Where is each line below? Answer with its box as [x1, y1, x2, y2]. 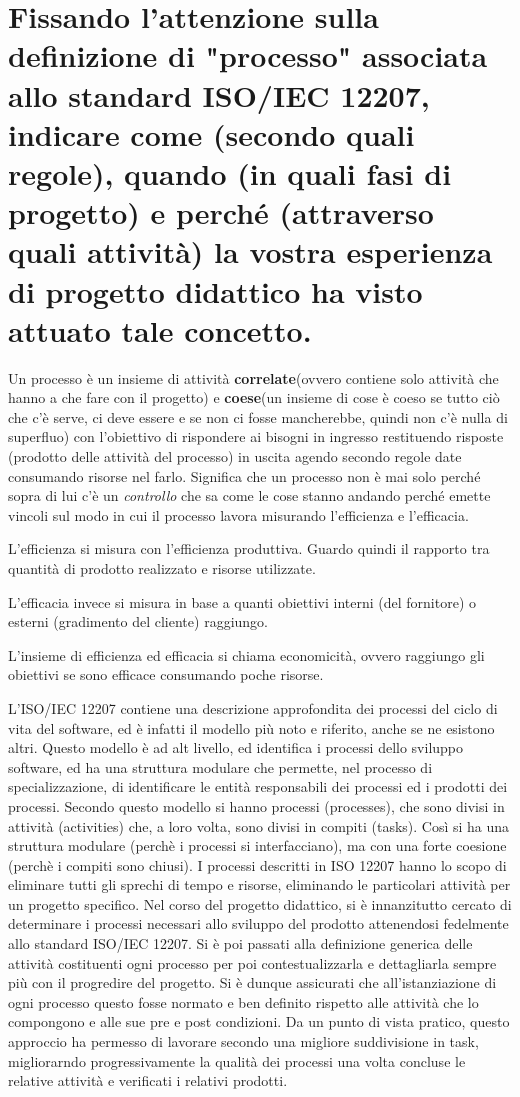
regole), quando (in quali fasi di [8, 152, 452, 193]
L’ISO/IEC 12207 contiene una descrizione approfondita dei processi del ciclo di [8, 697, 498, 718]
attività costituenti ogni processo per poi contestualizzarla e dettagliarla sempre [8, 952, 497, 973]
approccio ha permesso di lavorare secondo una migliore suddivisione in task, [8, 1031, 479, 1052]
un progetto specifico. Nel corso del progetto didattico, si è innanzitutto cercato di [8, 893, 512, 914]
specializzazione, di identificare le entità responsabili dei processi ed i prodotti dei [8, 776, 508, 797]
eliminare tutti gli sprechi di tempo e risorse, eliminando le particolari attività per [8, 874, 511, 895]
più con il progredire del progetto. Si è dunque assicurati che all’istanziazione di [8, 972, 497, 993]
